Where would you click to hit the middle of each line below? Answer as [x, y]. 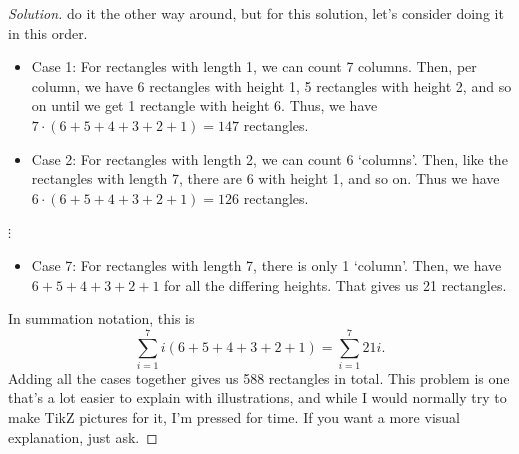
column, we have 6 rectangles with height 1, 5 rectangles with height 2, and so [271, 85]
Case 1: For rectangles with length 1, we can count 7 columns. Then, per [254, 66]
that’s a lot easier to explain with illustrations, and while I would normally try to [257, 397]
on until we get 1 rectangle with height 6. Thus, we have [204, 105]
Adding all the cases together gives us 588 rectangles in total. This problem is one [259, 377]
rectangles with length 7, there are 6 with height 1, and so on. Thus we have [265, 178]
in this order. [48, 32]
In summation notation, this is [101, 318]
